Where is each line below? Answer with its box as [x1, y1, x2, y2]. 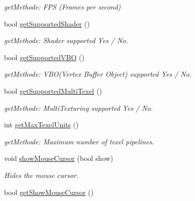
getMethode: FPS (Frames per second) [4, 2, 121, 12]
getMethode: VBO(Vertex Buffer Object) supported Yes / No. [4, 69, 191, 79]
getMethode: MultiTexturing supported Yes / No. [4, 102, 153, 113]
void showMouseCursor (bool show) [4, 153, 113, 163]
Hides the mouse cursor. [4, 169, 79, 180]
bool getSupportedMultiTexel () [4, 85, 102, 96]
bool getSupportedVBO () [4, 52, 85, 62]
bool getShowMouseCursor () [4, 186, 94, 197]
